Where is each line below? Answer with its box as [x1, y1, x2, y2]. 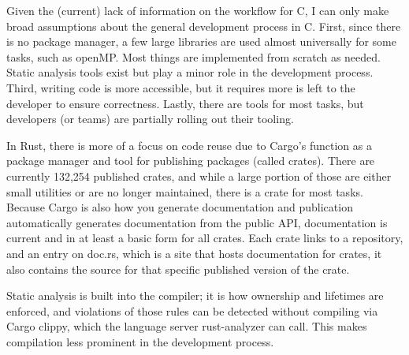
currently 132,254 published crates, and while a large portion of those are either [6, 167, 392, 184]
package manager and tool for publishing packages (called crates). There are [6, 152, 375, 169]
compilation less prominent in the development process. [6, 333, 274, 349]
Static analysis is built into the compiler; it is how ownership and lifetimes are [6, 287, 384, 304]
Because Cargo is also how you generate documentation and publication [6, 199, 353, 215]
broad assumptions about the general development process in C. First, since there [6, 17, 401, 34]
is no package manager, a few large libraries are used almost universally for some [6, 33, 396, 50]
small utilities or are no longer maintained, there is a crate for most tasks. [6, 183, 363, 200]
